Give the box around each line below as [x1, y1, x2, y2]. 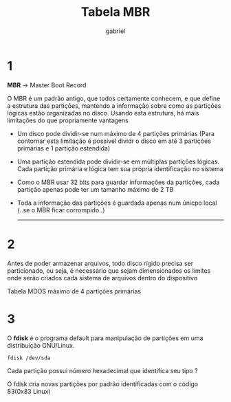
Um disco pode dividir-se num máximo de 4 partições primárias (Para [16, 129, 215, 137]
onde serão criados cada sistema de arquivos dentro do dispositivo [7, 273, 198, 282]
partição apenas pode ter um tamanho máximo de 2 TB [16, 185, 174, 193]
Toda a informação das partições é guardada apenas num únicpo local [16, 199, 218, 207]
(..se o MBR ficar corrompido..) [16, 205, 105, 214]
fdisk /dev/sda [7, 355, 51, 361]
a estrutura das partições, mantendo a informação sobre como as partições [7, 101, 221, 110]
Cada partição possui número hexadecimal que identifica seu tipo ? [7, 366, 198, 375]
